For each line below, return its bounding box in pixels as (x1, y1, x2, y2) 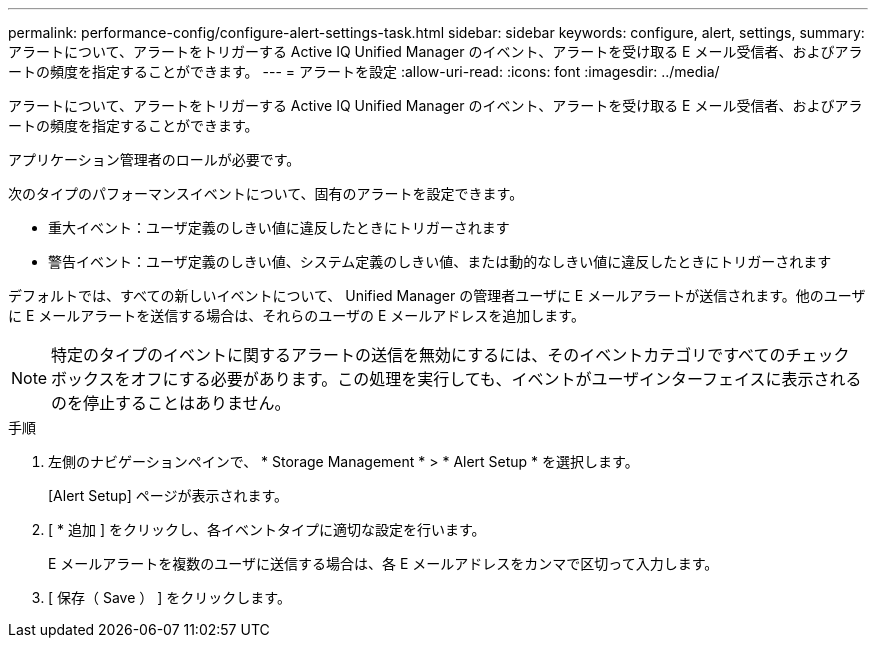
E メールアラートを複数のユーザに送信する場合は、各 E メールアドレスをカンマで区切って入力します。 (48, 555, 719, 572)
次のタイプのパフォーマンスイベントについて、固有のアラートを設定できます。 (8, 185, 524, 202)
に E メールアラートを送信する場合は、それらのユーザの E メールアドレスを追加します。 (8, 307, 585, 324)
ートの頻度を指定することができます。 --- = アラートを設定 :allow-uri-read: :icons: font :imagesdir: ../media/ (8, 63, 720, 80)
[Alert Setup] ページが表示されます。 (48, 487, 289, 504)
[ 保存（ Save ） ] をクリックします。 (48, 589, 291, 606)
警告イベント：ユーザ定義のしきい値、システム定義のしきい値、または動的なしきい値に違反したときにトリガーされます (48, 253, 832, 270)
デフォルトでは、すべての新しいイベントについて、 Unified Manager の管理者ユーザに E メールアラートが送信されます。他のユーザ (8, 287, 866, 304)
